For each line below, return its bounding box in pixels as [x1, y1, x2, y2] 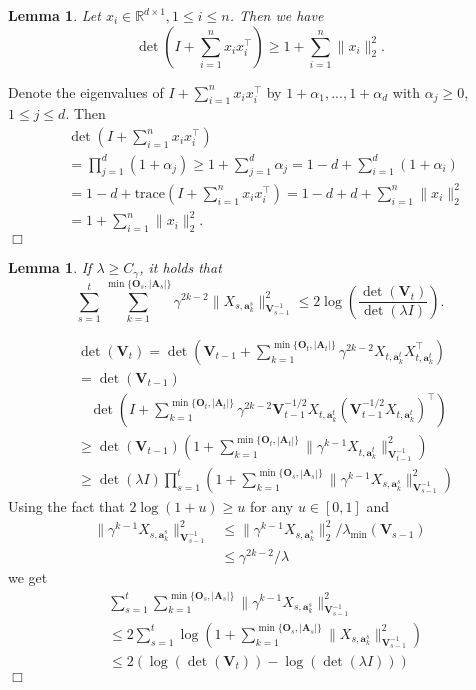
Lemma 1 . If [8, 257, 92, 278]
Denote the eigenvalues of [8, 81, 164, 102]
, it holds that [139, 257, 222, 278]
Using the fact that [8, 496, 125, 516]
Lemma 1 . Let [8, 5, 101, 25]
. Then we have [229, 5, 324, 25]
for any [250, 496, 294, 516]
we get [8, 567, 48, 588]
